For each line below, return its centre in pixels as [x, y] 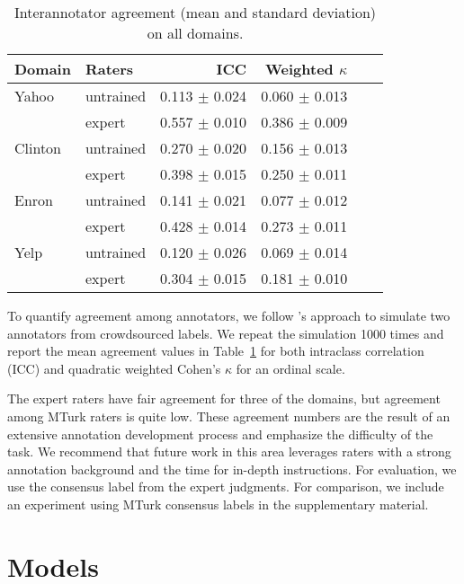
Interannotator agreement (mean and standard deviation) [196, 12]
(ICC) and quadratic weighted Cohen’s [114, 368]
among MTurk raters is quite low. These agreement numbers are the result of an [229, 416]
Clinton [38, 148]
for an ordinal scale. [290, 368]
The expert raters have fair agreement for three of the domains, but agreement [224, 398]
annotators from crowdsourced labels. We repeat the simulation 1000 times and [226, 333]
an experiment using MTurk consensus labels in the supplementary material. [218, 504]
